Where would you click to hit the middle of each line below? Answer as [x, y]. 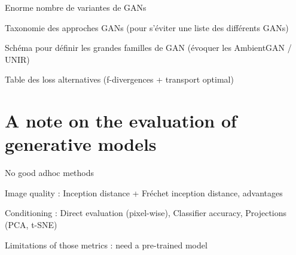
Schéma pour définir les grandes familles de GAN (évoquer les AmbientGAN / [148, 48]
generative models [81, 144]
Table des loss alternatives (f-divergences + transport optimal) [119, 79]
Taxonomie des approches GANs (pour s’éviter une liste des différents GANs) [147, 27]
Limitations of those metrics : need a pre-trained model [106, 245]
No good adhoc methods [50, 173]
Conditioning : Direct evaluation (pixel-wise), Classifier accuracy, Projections [146, 213]
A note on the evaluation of [121, 121]
